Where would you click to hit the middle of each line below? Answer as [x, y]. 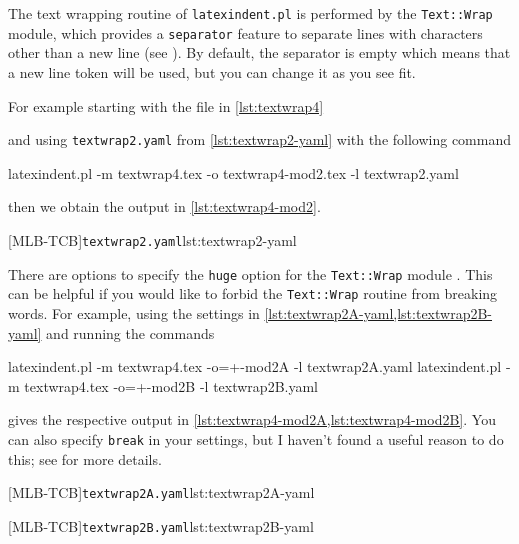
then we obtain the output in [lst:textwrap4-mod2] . [164, 206]
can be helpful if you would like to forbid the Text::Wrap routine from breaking [253, 293]
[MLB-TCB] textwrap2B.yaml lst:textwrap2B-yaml [161, 525]
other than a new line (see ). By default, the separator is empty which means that [259, 52]
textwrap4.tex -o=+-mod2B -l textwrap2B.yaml [171, 385]
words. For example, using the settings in [134, 312]
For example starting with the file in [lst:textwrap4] [166, 105]
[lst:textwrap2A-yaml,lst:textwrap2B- [378, 312]
